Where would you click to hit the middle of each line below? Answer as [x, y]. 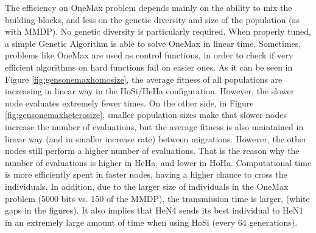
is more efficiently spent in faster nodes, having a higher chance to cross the [146, 174]
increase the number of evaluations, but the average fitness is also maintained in [154, 126]
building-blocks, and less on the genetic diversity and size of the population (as [152, 19]
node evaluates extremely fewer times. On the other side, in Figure [129, 103]
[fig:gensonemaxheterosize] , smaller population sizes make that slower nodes [146, 115]
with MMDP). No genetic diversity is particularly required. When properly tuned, [158, 31]
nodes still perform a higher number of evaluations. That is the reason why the [152, 151]
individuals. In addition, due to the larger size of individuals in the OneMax [147, 186]
